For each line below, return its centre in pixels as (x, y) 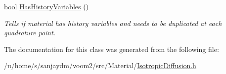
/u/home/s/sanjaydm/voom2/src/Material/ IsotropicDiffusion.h (100, 65)
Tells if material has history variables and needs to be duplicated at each (113, 23)
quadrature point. (30, 33)
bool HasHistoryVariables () (46, 6)
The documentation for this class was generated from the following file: (112, 49)
